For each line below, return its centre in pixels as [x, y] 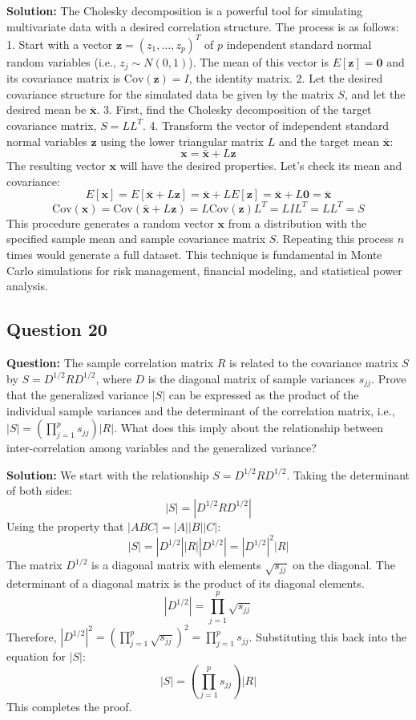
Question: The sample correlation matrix [110, 362]
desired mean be [46, 109]
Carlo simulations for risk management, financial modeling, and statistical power [204, 270]
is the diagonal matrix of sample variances [251, 378]
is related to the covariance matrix [314, 362]
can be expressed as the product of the [264, 395]
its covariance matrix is [64, 78]
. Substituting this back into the [328, 636]
